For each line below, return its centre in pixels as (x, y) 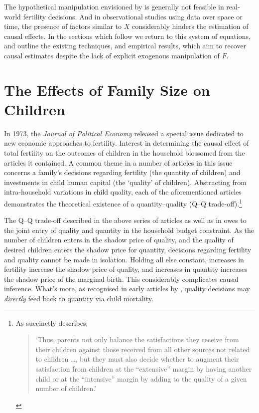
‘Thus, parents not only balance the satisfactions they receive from (137, 339)
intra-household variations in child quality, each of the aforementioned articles (123, 192)
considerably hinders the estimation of (190, 26)
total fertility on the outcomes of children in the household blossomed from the (125, 153)
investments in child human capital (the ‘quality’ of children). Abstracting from (125, 182)
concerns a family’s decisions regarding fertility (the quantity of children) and (122, 172)
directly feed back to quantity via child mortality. (79, 299)
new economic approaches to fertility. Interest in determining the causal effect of (127, 143)
